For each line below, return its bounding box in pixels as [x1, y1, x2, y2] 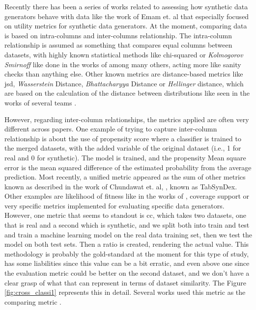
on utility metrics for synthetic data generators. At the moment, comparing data [4, 21, 247, 31]
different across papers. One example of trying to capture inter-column [4, 124, 217, 134]
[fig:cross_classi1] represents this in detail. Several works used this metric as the [4, 287, 246, 297]
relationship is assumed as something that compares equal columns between [4, 40, 232, 50]
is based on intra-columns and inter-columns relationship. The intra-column [4, 30, 232, 40]
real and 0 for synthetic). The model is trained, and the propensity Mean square [4, 152, 246, 162]
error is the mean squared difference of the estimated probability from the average [4, 162, 252, 172]
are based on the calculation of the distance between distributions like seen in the [4, 88, 250, 98]
